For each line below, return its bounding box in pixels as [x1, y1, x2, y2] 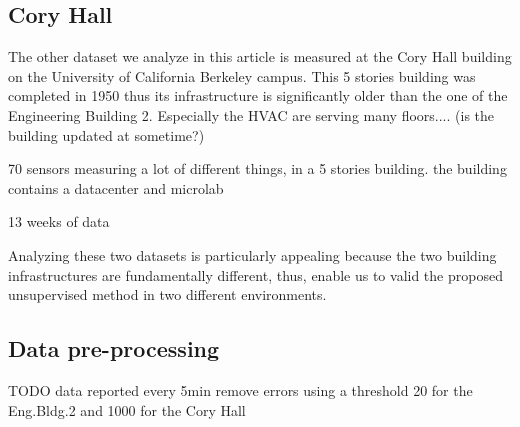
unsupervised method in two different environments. [8, 284, 327, 305]
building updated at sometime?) [8, 124, 205, 145]
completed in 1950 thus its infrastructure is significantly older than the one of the [8, 85, 508, 106]
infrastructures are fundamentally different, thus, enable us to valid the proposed [8, 264, 503, 285]
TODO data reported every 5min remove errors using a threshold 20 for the [8, 379, 473, 400]
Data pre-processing [8, 333, 220, 364]
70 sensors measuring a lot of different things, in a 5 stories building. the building [8, 158, 507, 179]
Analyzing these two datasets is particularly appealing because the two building [8, 244, 497, 265]
